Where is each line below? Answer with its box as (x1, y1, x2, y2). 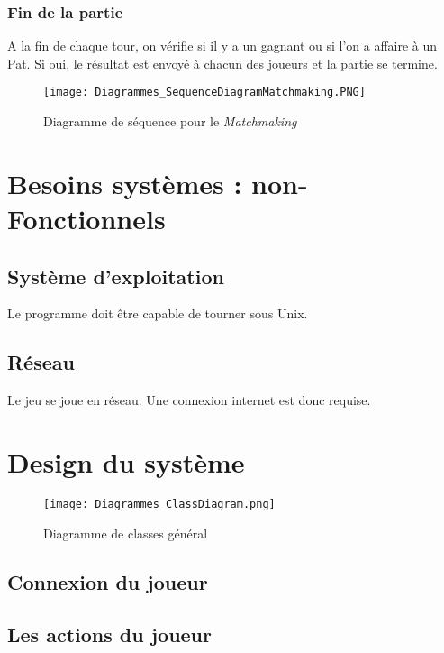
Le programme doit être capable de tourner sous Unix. (7, 304, 308, 323)
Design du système (7, 444, 245, 480)
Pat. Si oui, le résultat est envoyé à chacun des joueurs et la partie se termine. (7, 53, 438, 72)
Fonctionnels (7, 200, 166, 237)
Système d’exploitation (7, 262, 224, 290)
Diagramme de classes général (43, 523, 208, 542)
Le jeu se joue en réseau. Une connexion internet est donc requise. (7, 391, 371, 409)
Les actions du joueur (7, 621, 212, 648)
